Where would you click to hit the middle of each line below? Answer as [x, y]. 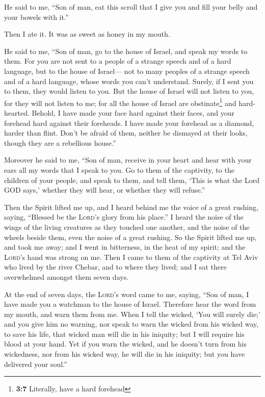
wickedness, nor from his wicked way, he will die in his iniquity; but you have [125, 354]
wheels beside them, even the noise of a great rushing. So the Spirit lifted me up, [130, 237]
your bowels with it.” [36, 17]
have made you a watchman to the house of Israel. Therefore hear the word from [130, 304]
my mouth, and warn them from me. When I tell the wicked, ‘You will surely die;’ [132, 314]
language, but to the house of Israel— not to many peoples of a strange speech [127, 71]
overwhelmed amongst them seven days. [67, 276]
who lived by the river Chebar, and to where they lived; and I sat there [115, 267]
